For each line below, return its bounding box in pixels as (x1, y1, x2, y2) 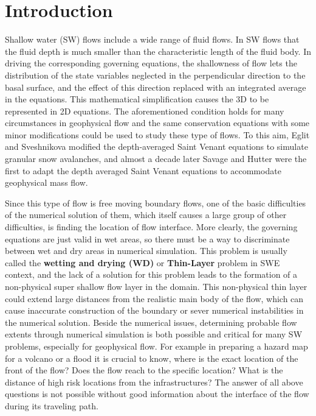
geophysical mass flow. (5, 176, 88, 189)
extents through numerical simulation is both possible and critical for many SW (5, 328, 303, 340)
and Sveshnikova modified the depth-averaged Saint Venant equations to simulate (5, 140, 308, 153)
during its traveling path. (5, 399, 98, 412)
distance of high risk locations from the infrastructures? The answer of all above (5, 375, 303, 388)
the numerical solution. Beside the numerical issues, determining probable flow (5, 316, 297, 328)
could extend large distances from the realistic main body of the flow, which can (5, 292, 304, 305)
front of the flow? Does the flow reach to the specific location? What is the (5, 364, 283, 376)
